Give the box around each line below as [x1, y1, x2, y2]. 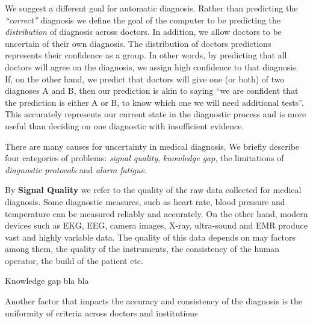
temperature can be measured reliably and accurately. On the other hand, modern [5, 207, 308, 220]
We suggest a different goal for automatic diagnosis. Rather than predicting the [5, 2, 298, 14]
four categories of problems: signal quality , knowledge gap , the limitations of [5, 152, 284, 164]
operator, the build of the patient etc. [5, 254, 143, 266]
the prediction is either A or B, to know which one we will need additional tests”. [5, 96, 304, 108]
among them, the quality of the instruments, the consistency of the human [5, 242, 280, 255]
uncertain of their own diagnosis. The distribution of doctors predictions [5, 37, 271, 49]
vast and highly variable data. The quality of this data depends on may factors [5, 230, 296, 243]
